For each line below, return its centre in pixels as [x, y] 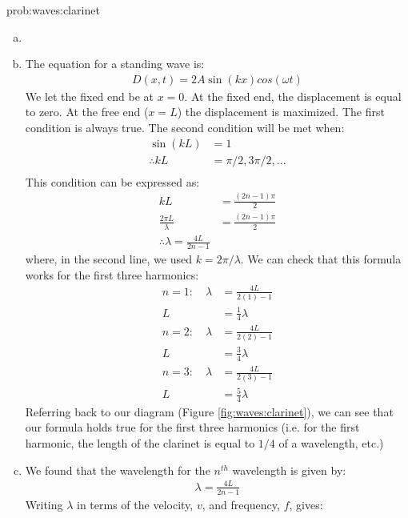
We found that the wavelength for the [118, 470]
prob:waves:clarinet [53, 10]
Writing [44, 504]
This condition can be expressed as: [112, 181]
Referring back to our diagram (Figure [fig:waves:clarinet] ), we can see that [209, 411]
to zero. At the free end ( [87, 112]
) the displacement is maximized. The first [281, 112]
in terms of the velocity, [135, 504]
